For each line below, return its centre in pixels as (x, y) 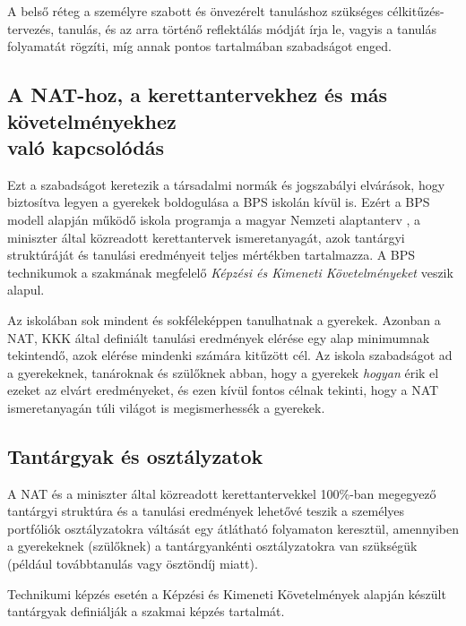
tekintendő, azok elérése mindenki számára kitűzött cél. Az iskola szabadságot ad (230, 355)
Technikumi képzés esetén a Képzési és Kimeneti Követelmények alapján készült (227, 593)
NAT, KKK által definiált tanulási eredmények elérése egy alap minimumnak (219, 337)
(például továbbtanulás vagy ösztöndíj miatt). (133, 564)
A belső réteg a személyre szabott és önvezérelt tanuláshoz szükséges (195, 11)
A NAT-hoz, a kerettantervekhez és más (198, 94)
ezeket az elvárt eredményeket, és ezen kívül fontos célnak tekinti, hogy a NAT (223, 390)
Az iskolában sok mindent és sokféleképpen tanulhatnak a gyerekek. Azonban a (224, 319)
